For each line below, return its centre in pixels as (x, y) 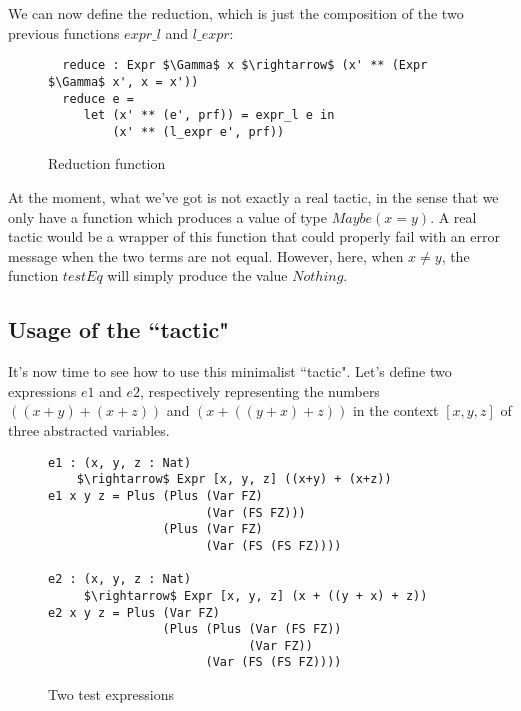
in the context (395, 410)
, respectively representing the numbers (259, 390)
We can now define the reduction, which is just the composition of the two (236, 13)
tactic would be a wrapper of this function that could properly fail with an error (254, 236)
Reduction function (107, 163)
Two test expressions (111, 694)
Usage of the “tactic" (119, 329)
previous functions (64, 32)
